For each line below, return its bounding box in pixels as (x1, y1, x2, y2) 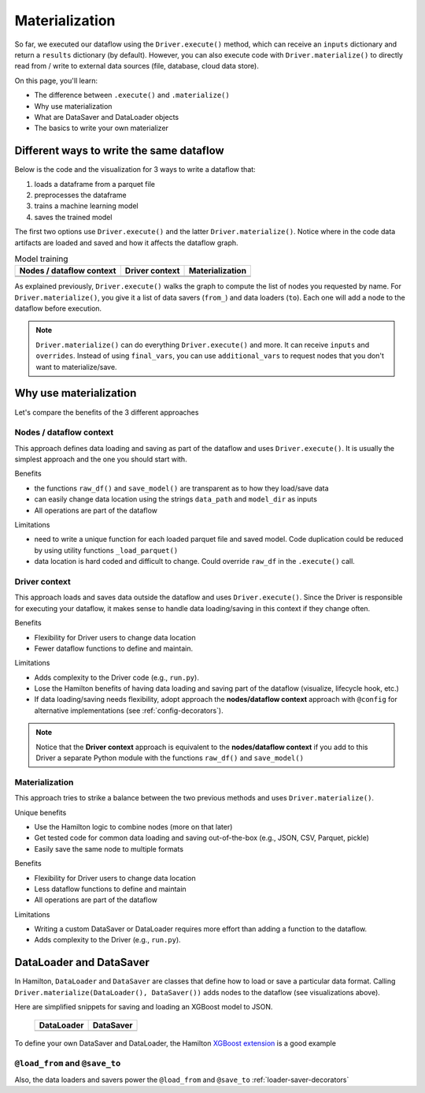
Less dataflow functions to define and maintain (34, 884, 187, 893)
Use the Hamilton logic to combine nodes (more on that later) (34, 822, 233, 831)
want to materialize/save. (35, 362, 117, 371)
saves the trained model (34, 212, 113, 222)
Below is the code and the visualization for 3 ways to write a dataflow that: (14, 165, 256, 174)
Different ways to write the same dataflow (14, 144, 224, 158)
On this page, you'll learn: (14, 76, 98, 85)
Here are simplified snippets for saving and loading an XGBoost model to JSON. (14, 1002, 273, 1012)
